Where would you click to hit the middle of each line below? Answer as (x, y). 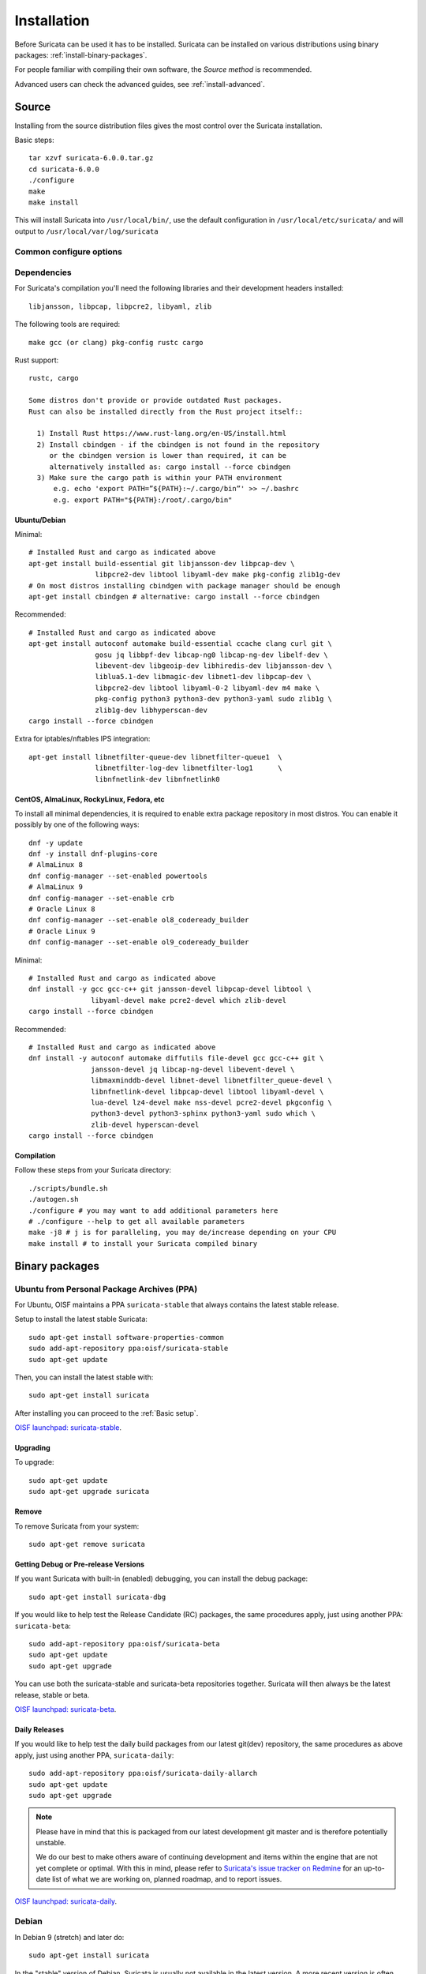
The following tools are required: (67, 325)
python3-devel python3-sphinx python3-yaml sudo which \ (203, 1114)
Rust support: (37, 360)
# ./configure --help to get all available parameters (137, 1222)
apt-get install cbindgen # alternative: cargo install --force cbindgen (174, 597)
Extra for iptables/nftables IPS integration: (82, 739)
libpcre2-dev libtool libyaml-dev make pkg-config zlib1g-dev (218, 575)
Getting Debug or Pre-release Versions (80, 1564)
